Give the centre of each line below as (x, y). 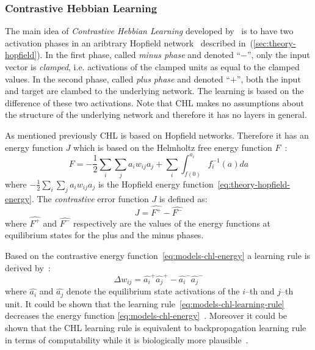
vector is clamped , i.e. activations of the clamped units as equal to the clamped (152, 67)
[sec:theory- (274, 42)
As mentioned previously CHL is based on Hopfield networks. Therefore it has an (157, 135)
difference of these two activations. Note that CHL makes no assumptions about (154, 102)
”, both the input (269, 78)
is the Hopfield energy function (156, 184)
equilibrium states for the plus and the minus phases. (104, 235)
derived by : (28, 267)
